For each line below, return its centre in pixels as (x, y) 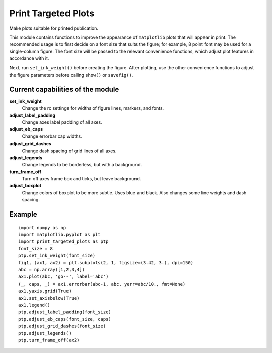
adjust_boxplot (25, 186)
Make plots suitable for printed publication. (54, 28)
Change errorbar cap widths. (52, 136)
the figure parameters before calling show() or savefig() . (71, 75)
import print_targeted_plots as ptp (63, 241)
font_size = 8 (36, 249)
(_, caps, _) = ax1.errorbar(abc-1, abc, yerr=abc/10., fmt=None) (102, 284)
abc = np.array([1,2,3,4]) (52, 270)
